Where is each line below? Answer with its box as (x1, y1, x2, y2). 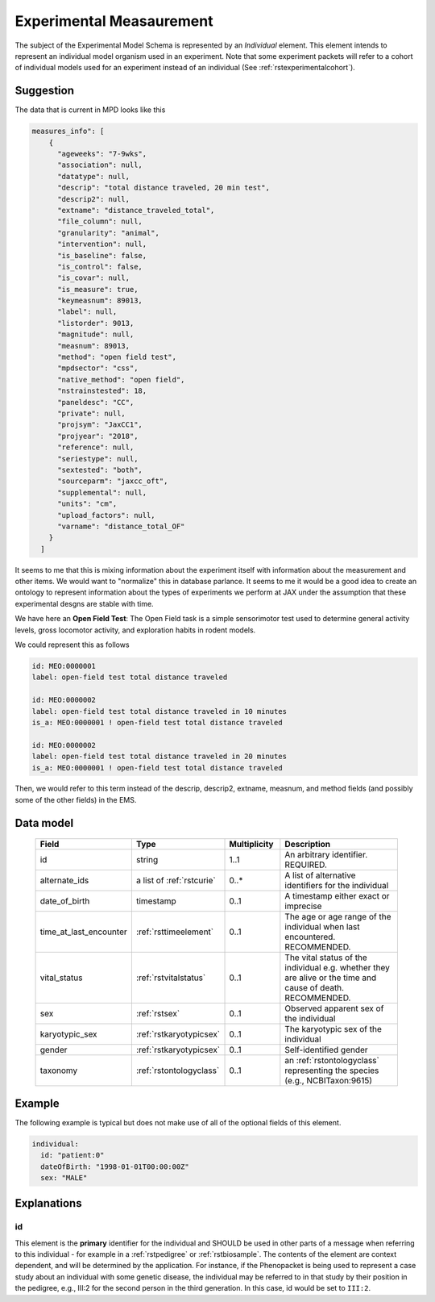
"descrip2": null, (57, 194, 130, 203)
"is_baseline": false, (57, 251, 147, 260)
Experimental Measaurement (14, 12, 213, 30)
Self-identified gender (284, 1045, 368, 1056)
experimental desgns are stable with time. (14, 599, 154, 608)
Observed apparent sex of (284, 1003, 384, 1014)
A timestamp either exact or (284, 891, 390, 902)
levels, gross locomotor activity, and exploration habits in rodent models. (14, 625, 256, 635)
